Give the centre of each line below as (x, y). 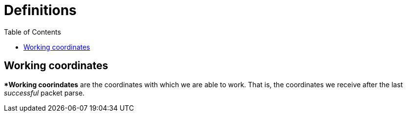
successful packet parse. (44, 93)
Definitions (40, 10)
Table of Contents (33, 32)
